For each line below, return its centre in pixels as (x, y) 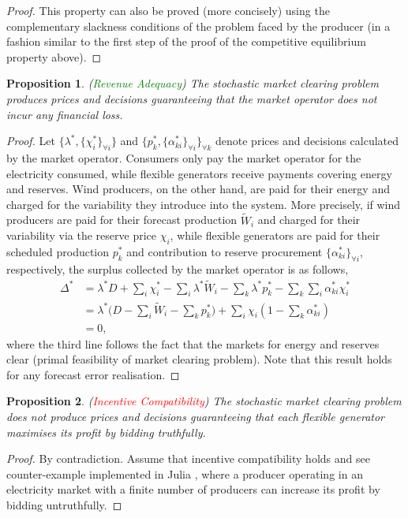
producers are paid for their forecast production (122, 220)
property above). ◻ (54, 56)
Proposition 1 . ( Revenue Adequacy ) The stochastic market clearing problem (193, 83)
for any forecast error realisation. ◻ (93, 374)
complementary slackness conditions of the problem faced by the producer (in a (198, 26)
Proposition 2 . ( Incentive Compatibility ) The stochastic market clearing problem (204, 401)
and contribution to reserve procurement (225, 251)
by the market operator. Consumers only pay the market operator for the (184, 157)
